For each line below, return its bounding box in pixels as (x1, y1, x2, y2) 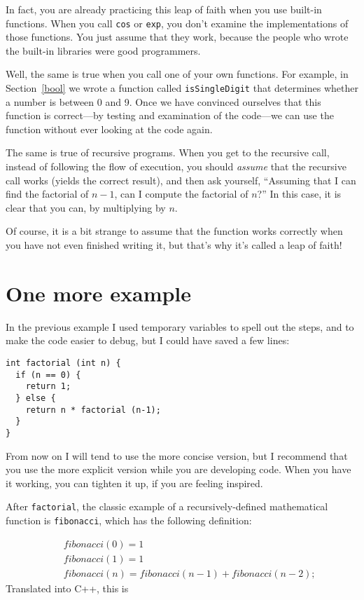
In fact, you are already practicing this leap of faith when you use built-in (6, 2, 322, 16)
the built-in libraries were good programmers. (6, 43, 201, 57)
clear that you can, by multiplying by (6, 200, 166, 214)
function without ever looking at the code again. (6, 121, 213, 136)
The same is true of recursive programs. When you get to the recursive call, (6, 145, 330, 160)
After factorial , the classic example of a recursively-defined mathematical (6, 499, 328, 514)
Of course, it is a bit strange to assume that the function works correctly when (6, 224, 343, 238)
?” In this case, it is (257, 186, 342, 201)
